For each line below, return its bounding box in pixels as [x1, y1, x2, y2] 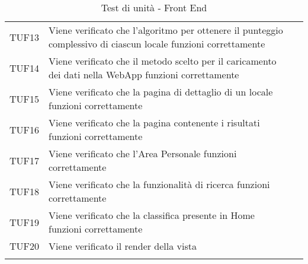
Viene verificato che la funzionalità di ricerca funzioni [49, 177, 270, 191]
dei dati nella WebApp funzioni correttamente [49, 68, 239, 81]
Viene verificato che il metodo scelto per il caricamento [49, 54, 277, 68]
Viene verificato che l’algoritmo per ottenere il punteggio [49, 23, 283, 37]
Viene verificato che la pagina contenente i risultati [49, 116, 260, 129]
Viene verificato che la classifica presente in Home [49, 208, 255, 222]
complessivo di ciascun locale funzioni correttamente [49, 37, 265, 50]
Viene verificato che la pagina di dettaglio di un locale [49, 85, 273, 98]
